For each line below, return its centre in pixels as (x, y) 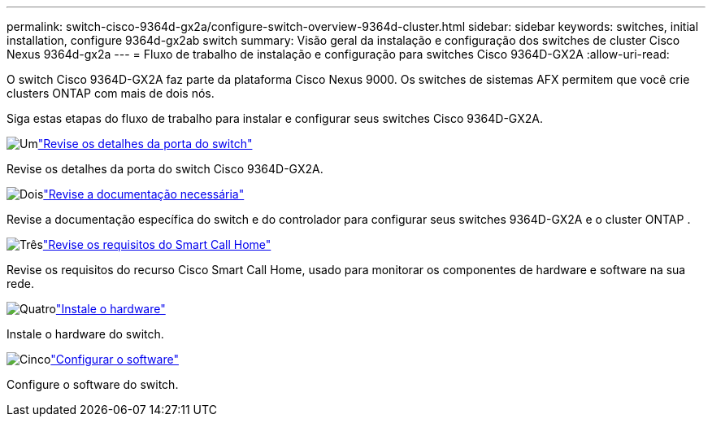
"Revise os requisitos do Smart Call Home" (157, 244)
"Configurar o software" (115, 359)
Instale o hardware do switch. (85, 334)
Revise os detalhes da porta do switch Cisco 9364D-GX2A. (165, 169)
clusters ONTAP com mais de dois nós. (111, 93)
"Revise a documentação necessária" (144, 194)
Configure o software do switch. (93, 384)
